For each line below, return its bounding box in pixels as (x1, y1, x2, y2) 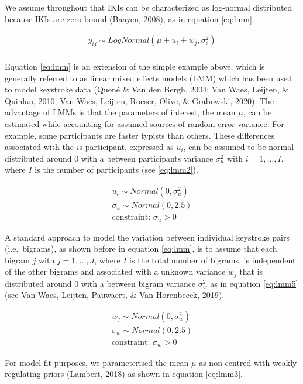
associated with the (5, 140, 74, 153)
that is (239, 265, 263, 277)
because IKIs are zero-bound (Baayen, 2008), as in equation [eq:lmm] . (5, 12, 254, 25)
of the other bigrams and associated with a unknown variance (5, 265, 226, 277)
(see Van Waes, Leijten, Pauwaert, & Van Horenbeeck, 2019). (5, 289, 225, 301)
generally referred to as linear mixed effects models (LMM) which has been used (5, 71, 292, 84)
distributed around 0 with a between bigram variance (5, 277, 196, 289)
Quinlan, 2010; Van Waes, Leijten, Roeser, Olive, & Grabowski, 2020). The (5, 94, 274, 107)
